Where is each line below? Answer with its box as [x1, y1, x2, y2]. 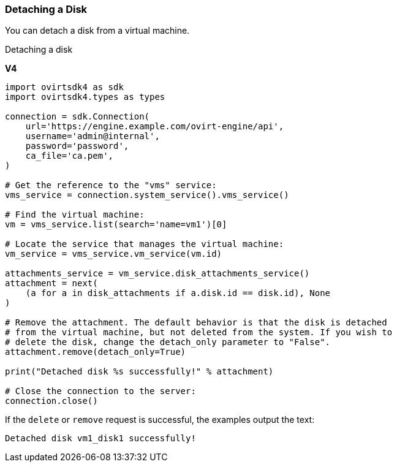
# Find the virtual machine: [5, 210, 145, 220]
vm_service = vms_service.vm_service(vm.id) [5, 249, 222, 259]
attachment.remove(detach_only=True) [5, 347, 186, 357]
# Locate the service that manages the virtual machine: [5, 239, 284, 249]
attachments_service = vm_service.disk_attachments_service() [5, 268, 310, 279]
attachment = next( [5, 278, 98, 289]
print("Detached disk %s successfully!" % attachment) [5, 366, 274, 377]
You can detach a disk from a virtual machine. [5, 25, 190, 36]
